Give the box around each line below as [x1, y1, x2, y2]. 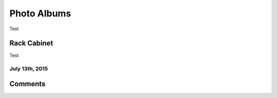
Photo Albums [9, 8, 71, 19]
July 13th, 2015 [9, 65, 48, 72]
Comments [9, 80, 46, 88]
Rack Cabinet [9, 39, 53, 48]
